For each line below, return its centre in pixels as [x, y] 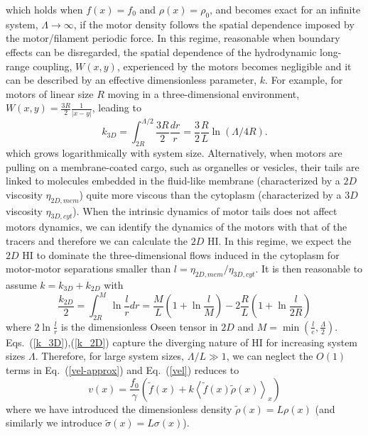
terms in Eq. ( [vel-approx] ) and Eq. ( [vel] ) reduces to [123, 370]
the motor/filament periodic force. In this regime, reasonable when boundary [173, 38]
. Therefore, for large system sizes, [110, 356]
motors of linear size [50, 93]
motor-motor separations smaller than [88, 269]
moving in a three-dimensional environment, [204, 93]
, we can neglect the [270, 356]
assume [21, 284]
